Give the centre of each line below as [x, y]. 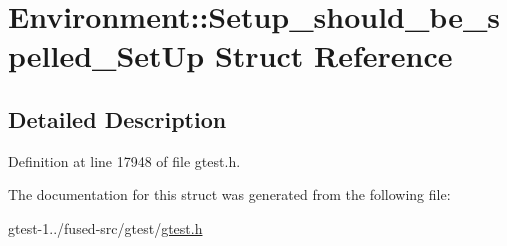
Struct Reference [333, 55]
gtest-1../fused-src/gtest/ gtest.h [105, 227]
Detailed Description [117, 118]
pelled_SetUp [106, 55]
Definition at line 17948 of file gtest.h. [124, 160]
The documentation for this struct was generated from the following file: [229, 194]
